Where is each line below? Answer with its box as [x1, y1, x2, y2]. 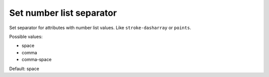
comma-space [21, 57, 52, 63]
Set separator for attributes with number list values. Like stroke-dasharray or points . [9, 25, 191, 31]
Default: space [9, 66, 39, 72]
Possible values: [9, 34, 43, 39]
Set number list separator [9, 7, 117, 18]
